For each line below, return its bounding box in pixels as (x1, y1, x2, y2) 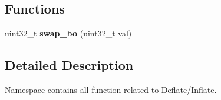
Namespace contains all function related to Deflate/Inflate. (5, 84, 217, 95)
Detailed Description (5, 56, 134, 74)
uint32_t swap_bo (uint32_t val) (5, 27, 132, 39)
